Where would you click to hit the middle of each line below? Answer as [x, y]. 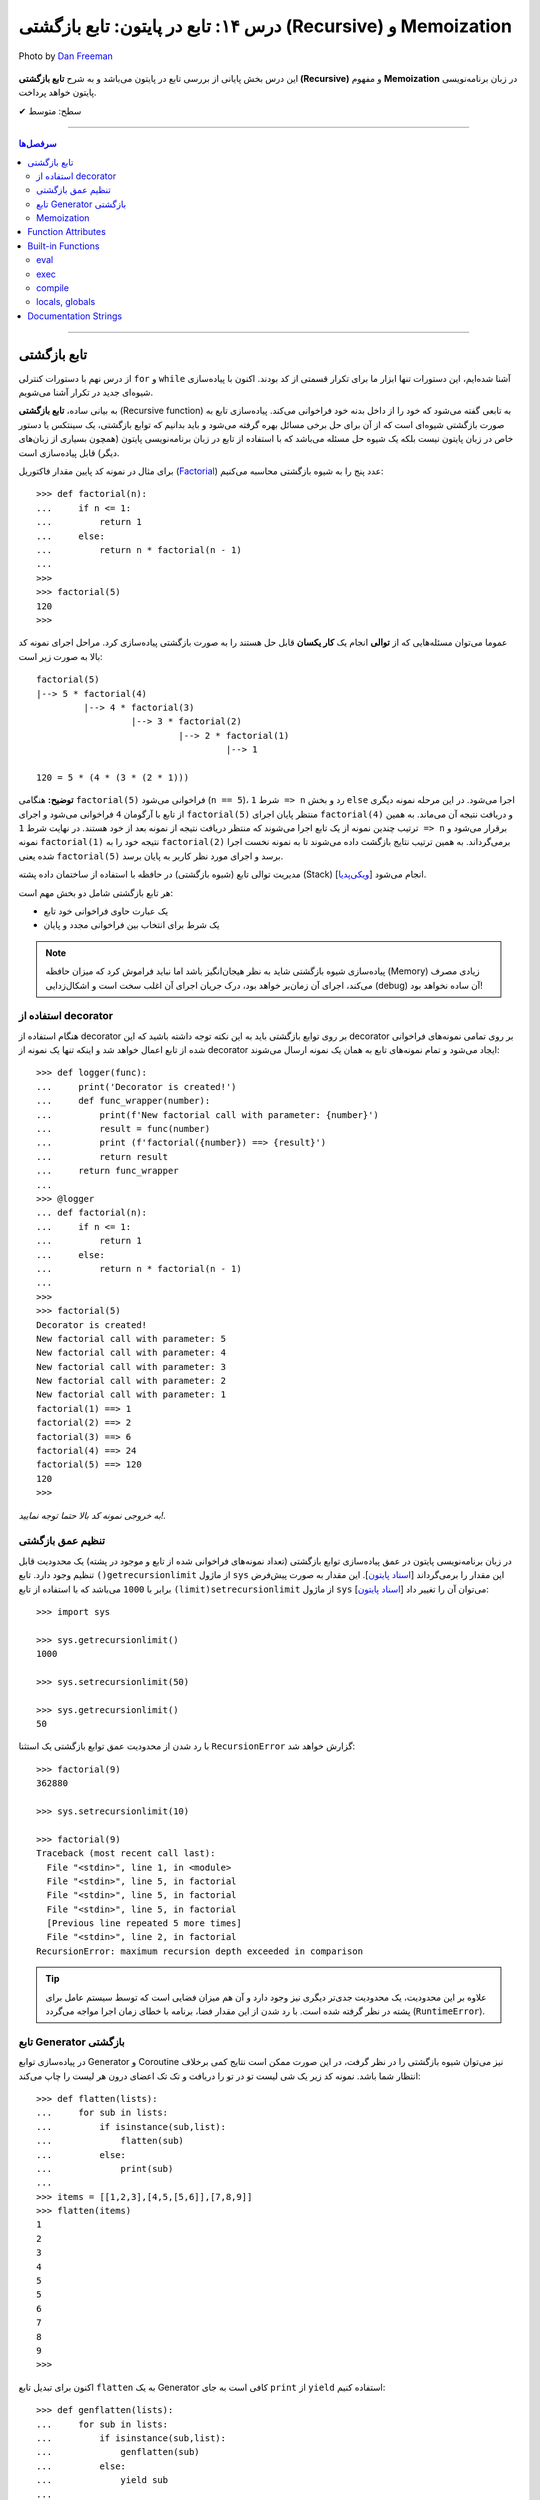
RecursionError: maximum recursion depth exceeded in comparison [200, 1951]
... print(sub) [105, 2168]
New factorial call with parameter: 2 [131, 1381]
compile [53, 288]
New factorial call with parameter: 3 [131, 1366]
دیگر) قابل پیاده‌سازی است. [69, 452]
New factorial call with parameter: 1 [131, 1394]
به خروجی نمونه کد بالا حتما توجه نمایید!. [92, 1515]
